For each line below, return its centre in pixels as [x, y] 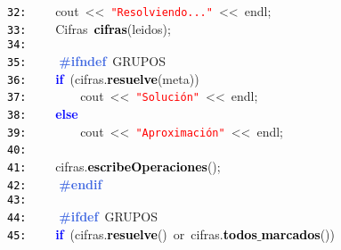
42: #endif [55, 183]
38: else [43, 113]
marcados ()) [298, 233]
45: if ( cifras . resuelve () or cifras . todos [132, 233]
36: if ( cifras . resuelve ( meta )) [103, 78]
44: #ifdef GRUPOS [83, 216]
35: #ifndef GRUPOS [86, 60]
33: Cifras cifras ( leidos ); [89, 28]
